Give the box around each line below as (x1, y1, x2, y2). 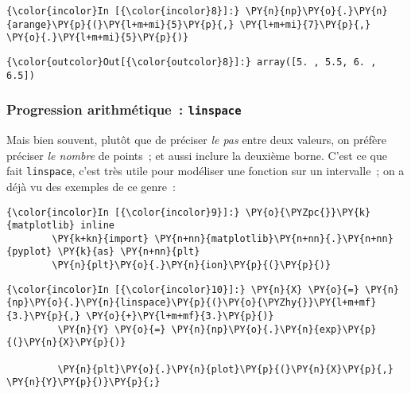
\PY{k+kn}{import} (52, 232, 149, 244)
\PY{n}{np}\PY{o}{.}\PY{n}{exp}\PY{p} (171, 323, 377, 335)
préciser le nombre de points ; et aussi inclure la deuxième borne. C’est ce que (6, 146, 387, 163)
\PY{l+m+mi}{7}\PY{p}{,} (239, 18, 371, 30)
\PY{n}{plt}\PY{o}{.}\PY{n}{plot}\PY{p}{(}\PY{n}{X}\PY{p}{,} (57, 363, 394, 375)
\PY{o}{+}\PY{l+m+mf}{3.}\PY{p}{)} (86, 310, 274, 322)
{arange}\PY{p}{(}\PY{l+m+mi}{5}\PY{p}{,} (6, 18, 235, 30)
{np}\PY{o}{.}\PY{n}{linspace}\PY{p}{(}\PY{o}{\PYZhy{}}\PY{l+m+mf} (6, 297, 377, 309)
